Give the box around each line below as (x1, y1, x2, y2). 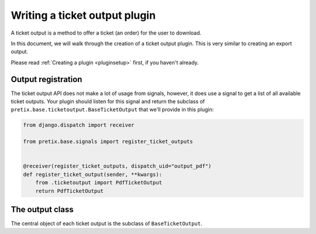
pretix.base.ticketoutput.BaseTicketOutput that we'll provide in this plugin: (11, 106, 214, 113)
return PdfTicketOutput (35, 188, 104, 194)
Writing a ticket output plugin (11, 9, 156, 22)
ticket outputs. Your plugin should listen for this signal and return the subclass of (11, 98, 205, 105)
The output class (11, 204, 74, 214)
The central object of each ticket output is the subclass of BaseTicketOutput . (11, 220, 202, 227)
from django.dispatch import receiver (23, 122, 135, 128)
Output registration (11, 74, 83, 84)
